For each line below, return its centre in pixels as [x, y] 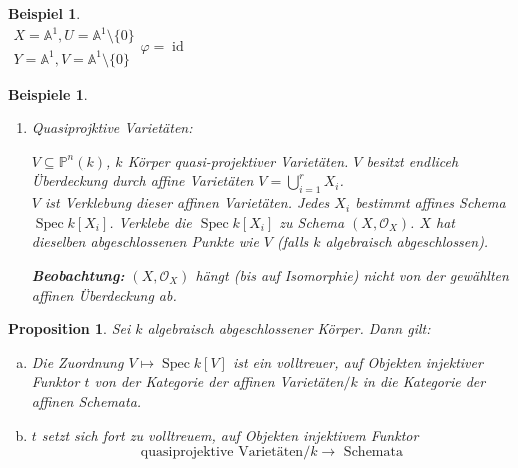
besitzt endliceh [412, 160]
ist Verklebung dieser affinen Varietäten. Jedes [187, 202]
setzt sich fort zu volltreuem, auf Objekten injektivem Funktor [230, 434]
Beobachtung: [78, 275]
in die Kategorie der [424, 381]
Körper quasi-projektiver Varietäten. [238, 160]
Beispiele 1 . [48, 93]
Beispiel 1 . [44, 13]
